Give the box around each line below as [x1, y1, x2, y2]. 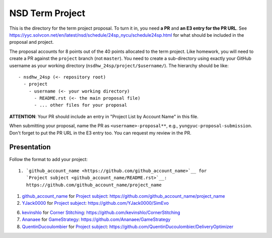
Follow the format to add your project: [9, 156, 88, 162]
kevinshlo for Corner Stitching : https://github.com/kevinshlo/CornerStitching [22, 209, 181, 215]
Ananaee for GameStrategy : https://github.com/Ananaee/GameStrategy [22, 216, 171, 222]
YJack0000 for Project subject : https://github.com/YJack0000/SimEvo [22, 200, 169, 206]
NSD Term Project [9, 8, 86, 19]
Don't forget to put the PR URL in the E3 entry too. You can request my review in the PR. [9, 130, 191, 136]
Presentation [9, 143, 51, 151]
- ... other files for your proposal [34, 102, 127, 108]
